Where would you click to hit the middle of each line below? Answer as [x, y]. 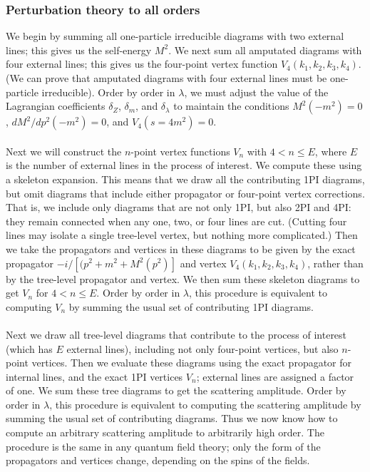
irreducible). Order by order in [108, 92]
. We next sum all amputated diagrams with [265, 50]
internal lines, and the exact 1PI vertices [94, 376]
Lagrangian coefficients [56, 106]
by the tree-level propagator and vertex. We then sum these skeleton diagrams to [183, 278]
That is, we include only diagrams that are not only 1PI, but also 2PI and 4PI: [179, 207]
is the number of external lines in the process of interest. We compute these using [184, 165]
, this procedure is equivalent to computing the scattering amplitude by [205, 404]
